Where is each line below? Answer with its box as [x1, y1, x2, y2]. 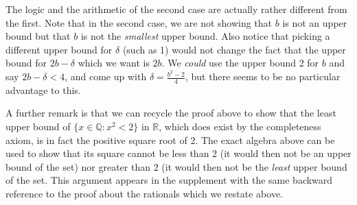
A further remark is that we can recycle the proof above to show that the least [5, 106, 336, 120]
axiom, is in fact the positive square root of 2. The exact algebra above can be [5, 132, 335, 147]
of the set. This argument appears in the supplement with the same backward [5, 173, 333, 187]
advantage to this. [5, 82, 81, 97]
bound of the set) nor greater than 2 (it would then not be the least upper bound [5, 159, 347, 173]
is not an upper [282, 15, 347, 29]
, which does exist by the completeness [159, 119, 321, 134]
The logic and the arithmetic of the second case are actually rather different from [5, 2, 347, 16]
